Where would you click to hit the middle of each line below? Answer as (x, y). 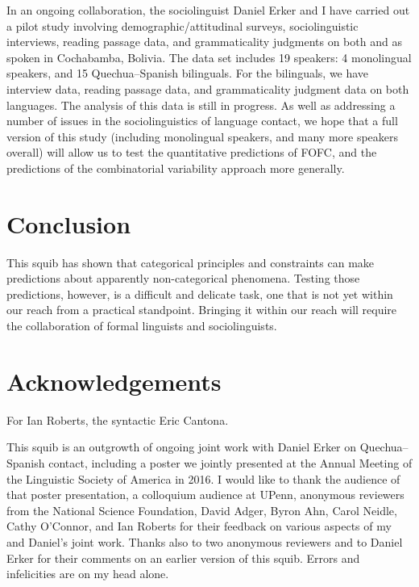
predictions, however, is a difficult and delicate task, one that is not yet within (200, 293)
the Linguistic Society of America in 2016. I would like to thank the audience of (203, 478)
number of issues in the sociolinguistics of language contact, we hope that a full (202, 121)
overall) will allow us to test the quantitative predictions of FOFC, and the (192, 152)
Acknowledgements (114, 381)
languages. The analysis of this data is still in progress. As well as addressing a (201, 105)
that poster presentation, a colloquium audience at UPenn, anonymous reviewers (205, 495)
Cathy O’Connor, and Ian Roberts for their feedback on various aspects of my (199, 526)
